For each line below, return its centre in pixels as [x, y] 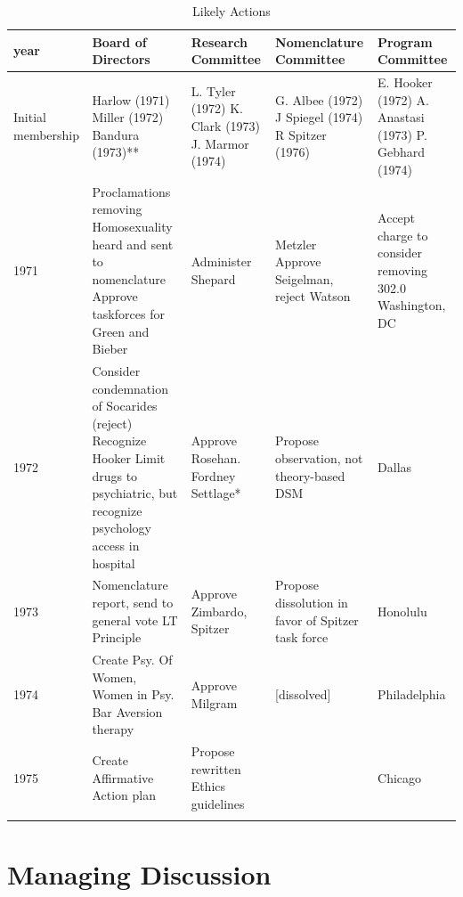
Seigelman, [305, 278]
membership [47, 134]
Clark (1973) [226, 126]
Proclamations [131, 191]
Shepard [213, 278]
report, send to [133, 602]
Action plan [124, 795]
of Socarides [125, 406]
